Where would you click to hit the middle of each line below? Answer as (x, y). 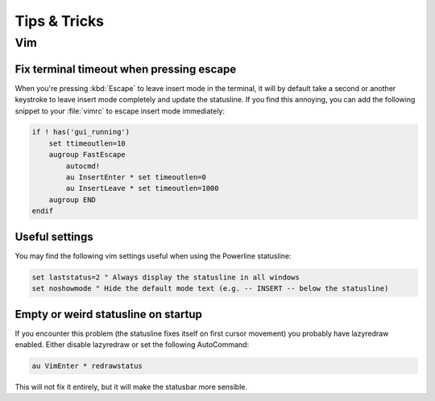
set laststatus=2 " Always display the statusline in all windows (166, 277)
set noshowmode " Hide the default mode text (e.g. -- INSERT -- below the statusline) (210, 289)
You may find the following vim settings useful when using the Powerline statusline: (153, 256)
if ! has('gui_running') (81, 132)
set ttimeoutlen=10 (87, 143)
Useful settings (54, 236)
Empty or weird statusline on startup (109, 314)
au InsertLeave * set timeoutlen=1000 (142, 188)
